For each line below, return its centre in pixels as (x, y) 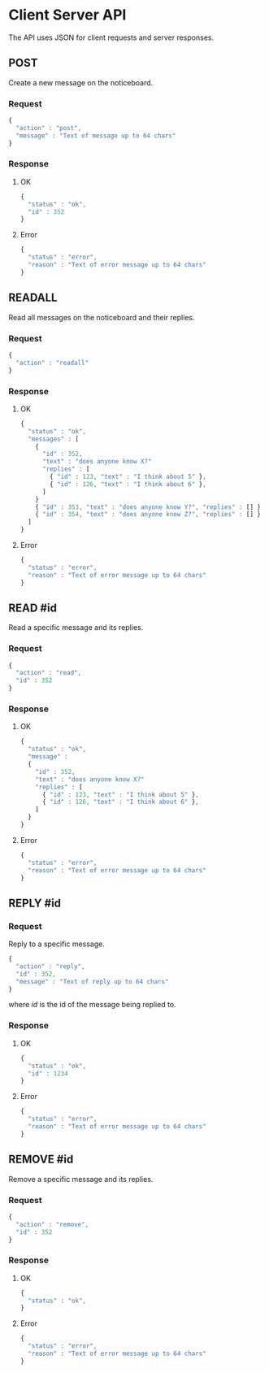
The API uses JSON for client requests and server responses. (111, 37)
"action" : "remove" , (52, 1224)
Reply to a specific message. (57, 944)
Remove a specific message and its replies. (81, 1179)
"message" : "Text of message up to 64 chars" (96, 136)
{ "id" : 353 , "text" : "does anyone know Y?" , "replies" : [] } (148, 507)
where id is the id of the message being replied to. (92, 1005)
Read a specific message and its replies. (76, 628)
